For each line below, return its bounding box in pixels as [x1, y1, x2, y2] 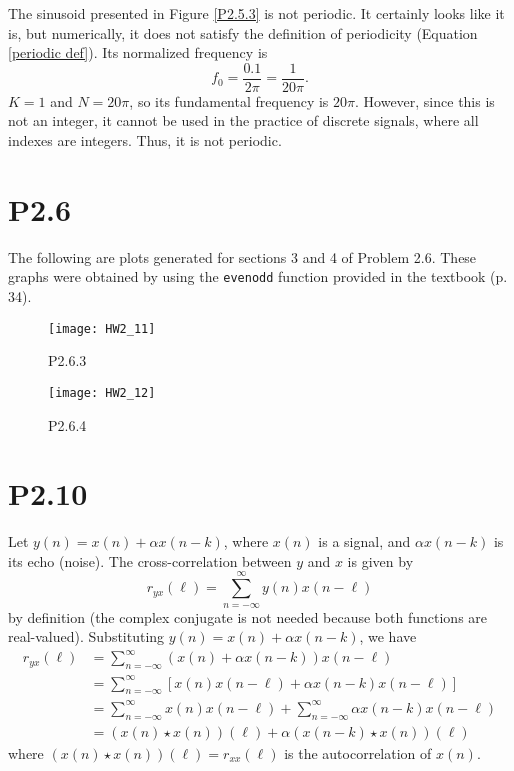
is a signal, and [318, 531, 411, 552]
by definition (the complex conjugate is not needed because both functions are [8, 606, 488, 627]
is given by [347, 550, 414, 571]
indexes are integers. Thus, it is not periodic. [8, 130, 282, 151]
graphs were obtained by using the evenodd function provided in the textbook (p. [8, 266, 508, 287]
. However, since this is [355, 90, 495, 111]
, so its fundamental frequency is [129, 90, 329, 111]
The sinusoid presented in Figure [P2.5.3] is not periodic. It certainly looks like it [8, 3, 505, 23]
